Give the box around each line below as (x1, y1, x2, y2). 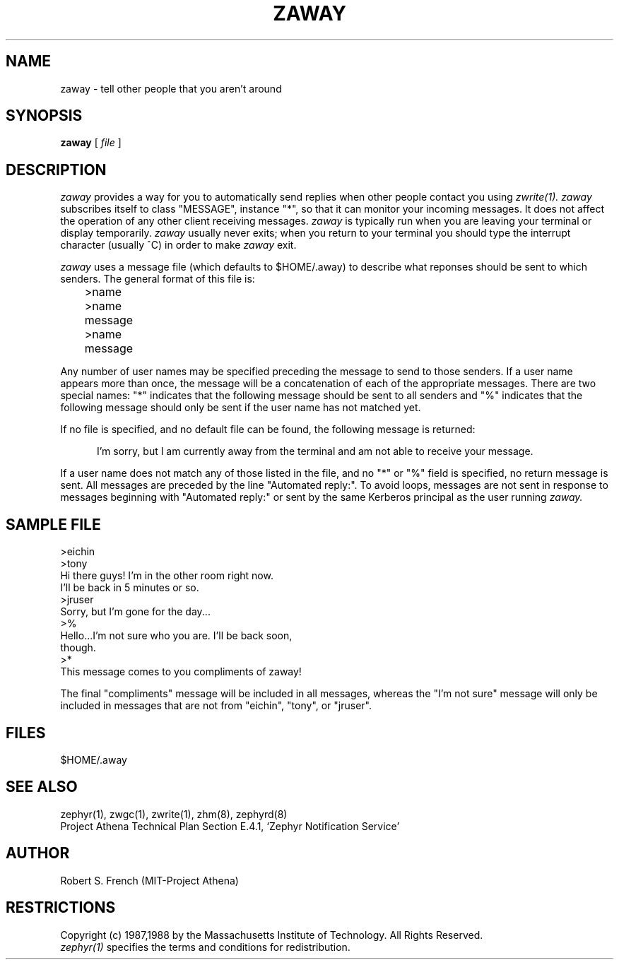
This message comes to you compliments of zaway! (60, 665, 302, 678)
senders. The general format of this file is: (60, 273, 255, 285)
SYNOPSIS (6, 107, 83, 125)
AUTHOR (6, 844, 70, 863)
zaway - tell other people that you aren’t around (60, 82, 282, 95)
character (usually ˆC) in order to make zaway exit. (60, 239, 297, 251)
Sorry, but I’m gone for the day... (60, 605, 211, 618)
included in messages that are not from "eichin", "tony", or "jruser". (60, 699, 372, 712)
